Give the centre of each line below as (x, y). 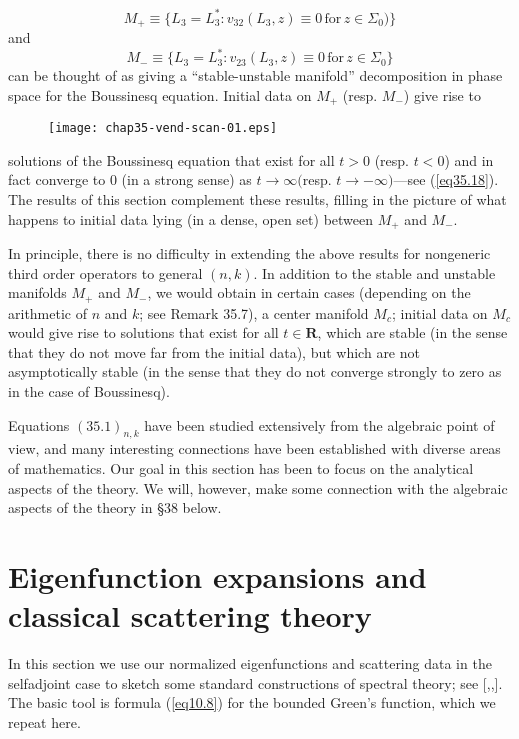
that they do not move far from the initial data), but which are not (214, 351)
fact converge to (57, 179)
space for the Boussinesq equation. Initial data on (160, 94)
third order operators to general (105, 272)
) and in (469, 159)
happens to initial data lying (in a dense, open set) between (191, 218)
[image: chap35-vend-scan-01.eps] (163, 128)
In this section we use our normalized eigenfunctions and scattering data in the (250, 663)
